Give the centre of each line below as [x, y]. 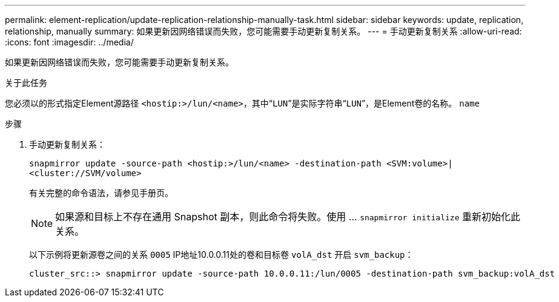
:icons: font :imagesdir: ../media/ [69, 42]
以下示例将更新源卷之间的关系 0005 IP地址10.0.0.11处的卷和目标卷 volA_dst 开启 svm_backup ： [221, 254]
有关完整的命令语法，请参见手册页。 [101, 193]
